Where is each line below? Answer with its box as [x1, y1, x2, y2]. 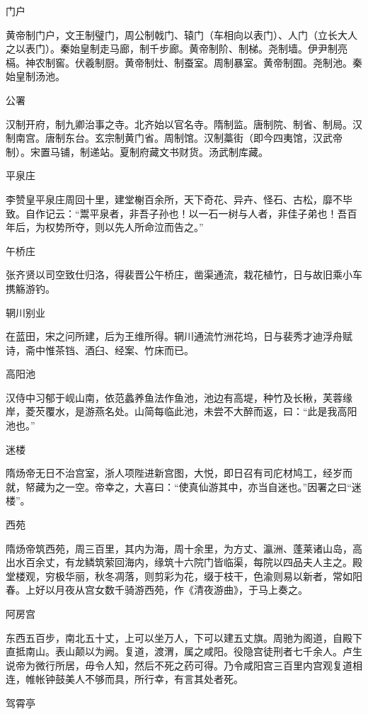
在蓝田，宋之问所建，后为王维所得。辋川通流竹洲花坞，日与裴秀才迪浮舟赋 [6, 329, 352, 344]
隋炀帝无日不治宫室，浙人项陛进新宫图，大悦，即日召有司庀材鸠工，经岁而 [6, 465, 352, 480]
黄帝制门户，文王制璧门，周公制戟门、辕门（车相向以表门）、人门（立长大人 [6, 27, 357, 42]
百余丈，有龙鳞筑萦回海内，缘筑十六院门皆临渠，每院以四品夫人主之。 [25, 555, 352, 569]
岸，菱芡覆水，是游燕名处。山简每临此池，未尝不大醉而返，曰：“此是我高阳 [6, 404, 357, 419]
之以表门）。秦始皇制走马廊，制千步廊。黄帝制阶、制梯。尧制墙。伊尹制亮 [6, 41, 347, 56]
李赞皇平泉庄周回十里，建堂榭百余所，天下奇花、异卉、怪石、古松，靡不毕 [6, 191, 352, 206]
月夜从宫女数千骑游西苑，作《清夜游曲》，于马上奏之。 [54, 582, 308, 597]
